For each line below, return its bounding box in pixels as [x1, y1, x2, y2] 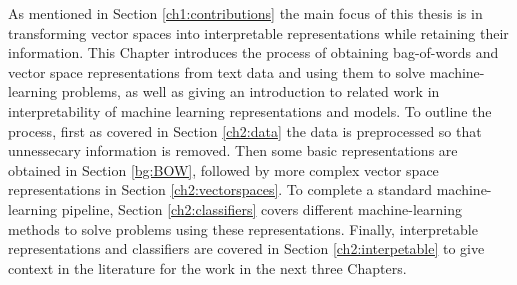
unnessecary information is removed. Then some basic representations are [8, 140, 458, 161]
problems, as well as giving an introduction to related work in [61, 81, 440, 102]
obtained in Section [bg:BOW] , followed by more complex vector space [8, 159, 439, 180]
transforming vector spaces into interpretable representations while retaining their [8, 22, 509, 43]
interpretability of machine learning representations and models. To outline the [8, 100, 492, 121]
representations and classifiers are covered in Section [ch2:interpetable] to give [8, 238, 485, 259]
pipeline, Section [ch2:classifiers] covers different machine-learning [61, 198, 462, 219]
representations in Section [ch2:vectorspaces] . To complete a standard [8, 179, 433, 200]
